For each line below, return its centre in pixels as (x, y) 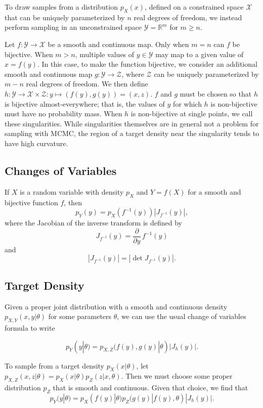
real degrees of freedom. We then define (87, 84)
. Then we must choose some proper (177, 376)
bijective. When (29, 54)
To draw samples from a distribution (61, 7)
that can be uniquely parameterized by (65, 17)
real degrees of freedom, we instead (188, 17)
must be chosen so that (216, 93)
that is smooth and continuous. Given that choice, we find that (150, 388)
